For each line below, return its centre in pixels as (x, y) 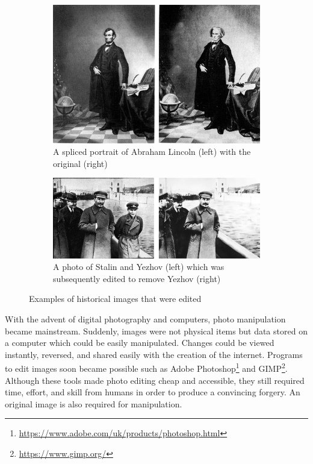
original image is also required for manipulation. (94, 403)
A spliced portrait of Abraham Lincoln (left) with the (152, 152)
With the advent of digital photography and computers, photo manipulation (145, 319)
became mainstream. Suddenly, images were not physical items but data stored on (156, 331)
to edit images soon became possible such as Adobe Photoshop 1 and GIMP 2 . (146, 368)
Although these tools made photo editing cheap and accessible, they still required (155, 380)
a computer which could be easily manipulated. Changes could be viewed (140, 343)
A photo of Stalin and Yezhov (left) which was (139, 267)
